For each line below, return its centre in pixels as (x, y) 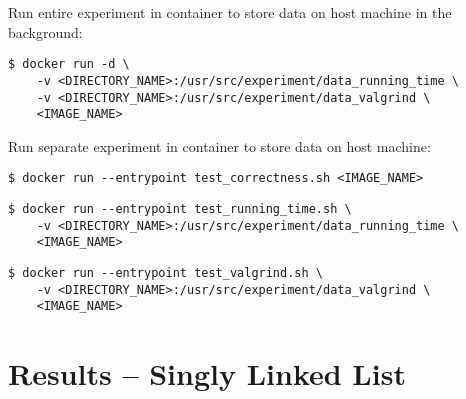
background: (45, 31)
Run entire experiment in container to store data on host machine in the (230, 12)
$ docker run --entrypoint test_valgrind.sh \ (165, 273)
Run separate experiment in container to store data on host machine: (219, 145)
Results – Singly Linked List (207, 373)
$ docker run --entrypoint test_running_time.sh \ (180, 209)
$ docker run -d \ (69, 64)
